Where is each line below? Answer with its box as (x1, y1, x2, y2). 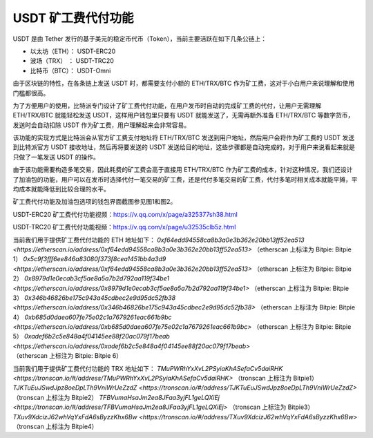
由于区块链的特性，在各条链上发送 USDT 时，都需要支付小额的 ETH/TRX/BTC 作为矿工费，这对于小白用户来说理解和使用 (12, 79, 355, 88)
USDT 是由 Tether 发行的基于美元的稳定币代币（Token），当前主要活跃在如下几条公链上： (12, 35, 267, 43)
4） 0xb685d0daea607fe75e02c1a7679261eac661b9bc (12, 313, 172, 321)
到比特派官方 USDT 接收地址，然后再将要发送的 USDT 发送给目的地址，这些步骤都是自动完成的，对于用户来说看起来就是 (12, 143, 355, 151)
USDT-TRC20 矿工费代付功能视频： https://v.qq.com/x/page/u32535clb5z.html (12, 223, 236, 231)
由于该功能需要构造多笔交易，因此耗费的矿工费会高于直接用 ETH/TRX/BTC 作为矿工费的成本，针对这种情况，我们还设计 (12, 166, 353, 174)
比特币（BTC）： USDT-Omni (30, 66, 111, 75)
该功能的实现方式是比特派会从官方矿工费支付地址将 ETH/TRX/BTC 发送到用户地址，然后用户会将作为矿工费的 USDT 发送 (12, 133, 355, 142)
